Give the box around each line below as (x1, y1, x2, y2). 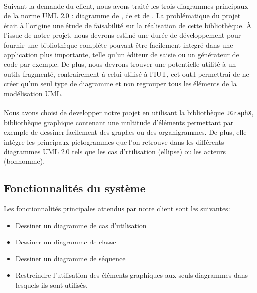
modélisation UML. (4, 88, 63, 98)
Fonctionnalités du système (4, 180, 146, 195)
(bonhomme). (4, 156, 45, 166)
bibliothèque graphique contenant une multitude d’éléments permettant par (4, 117, 234, 127)
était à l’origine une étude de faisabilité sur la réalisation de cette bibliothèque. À (4, 20, 252, 30)
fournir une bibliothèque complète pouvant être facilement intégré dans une (4, 39, 233, 49)
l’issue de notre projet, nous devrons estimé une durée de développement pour (4, 30, 241, 40)
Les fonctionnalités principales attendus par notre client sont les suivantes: (4, 203, 230, 213)
